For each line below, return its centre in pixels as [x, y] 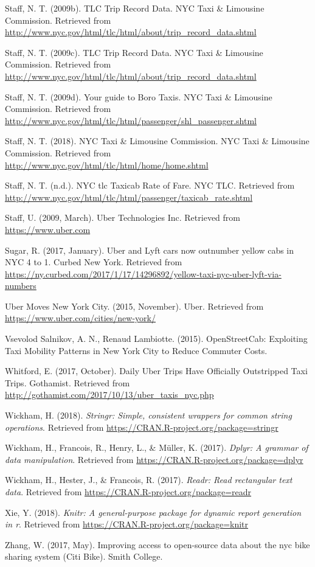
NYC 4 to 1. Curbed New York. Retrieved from [94, 262]
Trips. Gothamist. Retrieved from [67, 382]
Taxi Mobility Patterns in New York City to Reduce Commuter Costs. [136, 350]
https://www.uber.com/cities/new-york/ [80, 318]
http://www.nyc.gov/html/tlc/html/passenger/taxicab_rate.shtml [129, 197]
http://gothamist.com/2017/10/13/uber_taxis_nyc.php [109, 395]
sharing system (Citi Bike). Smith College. [84, 556]
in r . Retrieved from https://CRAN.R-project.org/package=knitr [127, 524]
